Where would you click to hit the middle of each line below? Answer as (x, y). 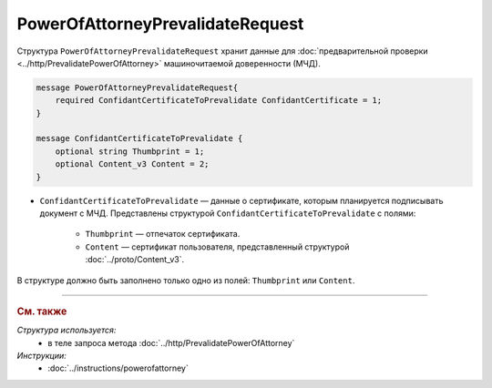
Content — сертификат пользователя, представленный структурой (217, 247)
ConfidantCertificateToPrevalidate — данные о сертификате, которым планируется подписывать (241, 200)
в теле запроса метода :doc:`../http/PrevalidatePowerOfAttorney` (171, 342)
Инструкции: (42, 356)
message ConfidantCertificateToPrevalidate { (139, 138)
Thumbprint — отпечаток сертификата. (163, 234)
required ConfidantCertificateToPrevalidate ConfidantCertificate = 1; (219, 101)
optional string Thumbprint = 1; (130, 151)
